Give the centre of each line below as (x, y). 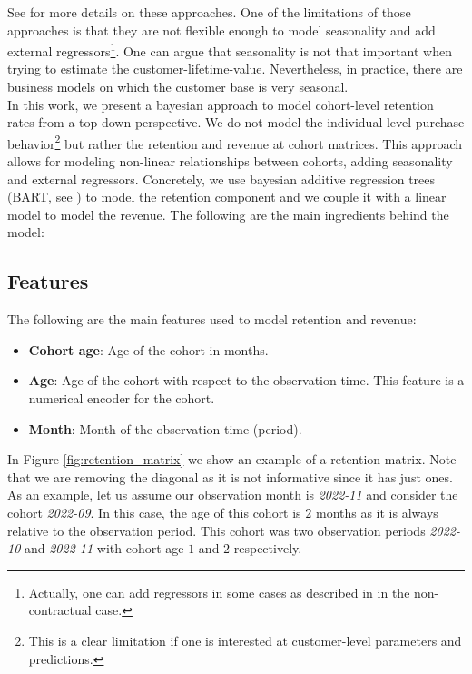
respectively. (268, 548)
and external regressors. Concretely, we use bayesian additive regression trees (221, 178)
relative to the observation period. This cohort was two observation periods (216, 530)
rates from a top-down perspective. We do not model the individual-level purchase (236, 122)
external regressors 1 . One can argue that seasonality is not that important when (230, 50)
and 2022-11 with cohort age (104, 548)
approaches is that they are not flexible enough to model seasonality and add (221, 30)
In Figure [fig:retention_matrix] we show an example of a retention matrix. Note (232, 459)
